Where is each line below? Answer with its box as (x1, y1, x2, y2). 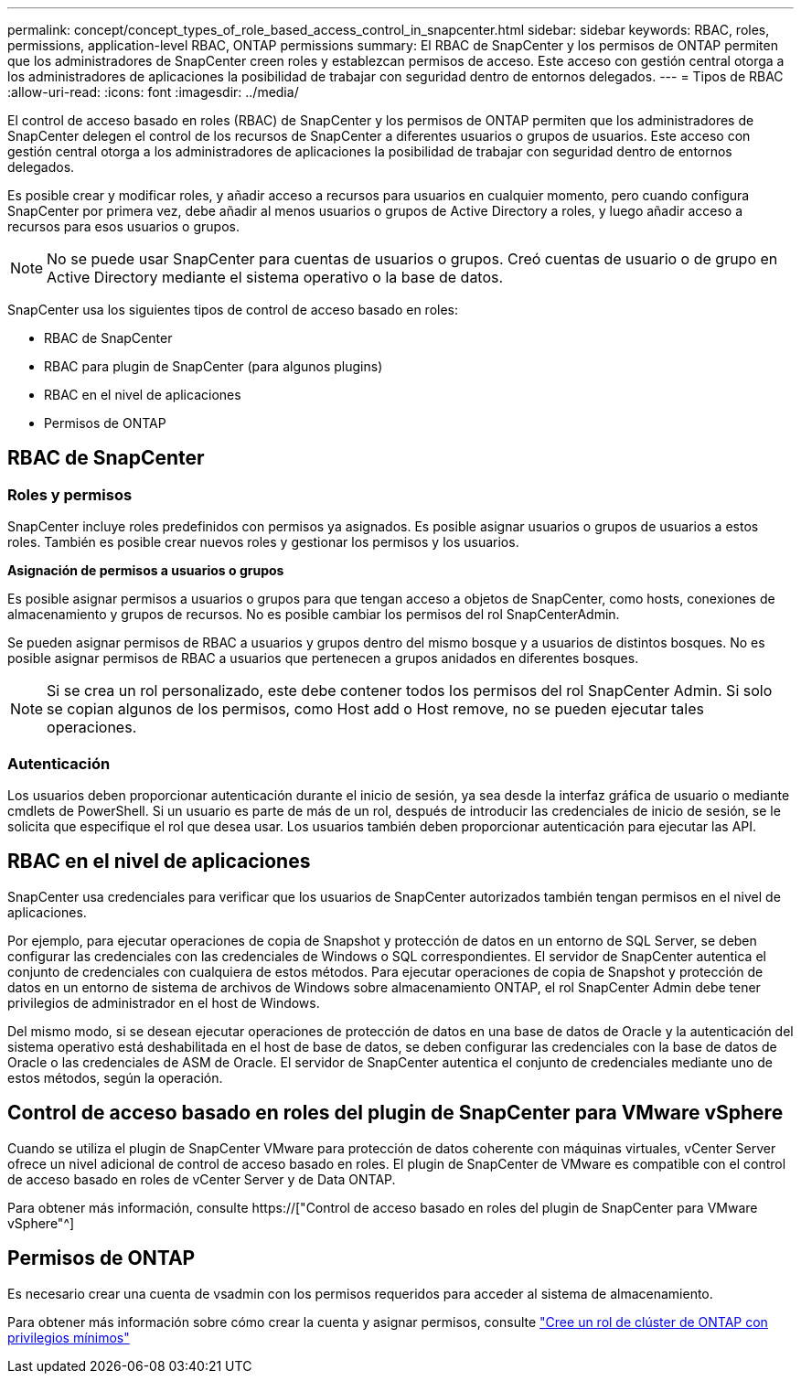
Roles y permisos (7, 485, 133, 504)
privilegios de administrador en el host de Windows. (7, 994, 320, 1011)
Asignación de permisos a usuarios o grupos (7, 562, 284, 579)
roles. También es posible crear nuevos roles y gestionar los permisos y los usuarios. (7, 534, 519, 551)
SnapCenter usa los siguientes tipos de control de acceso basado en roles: (7, 302, 459, 317)
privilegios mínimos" (7, 1329, 130, 1345)
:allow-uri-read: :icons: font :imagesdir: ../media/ (7, 84, 299, 100)
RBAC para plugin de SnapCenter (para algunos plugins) (44, 359, 383, 374)
